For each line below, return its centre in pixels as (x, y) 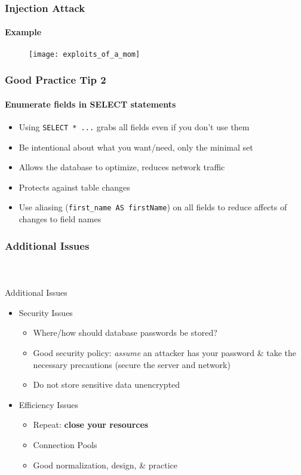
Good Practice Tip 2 (56, 80)
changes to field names (60, 219)
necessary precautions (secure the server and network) (132, 364)
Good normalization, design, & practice (105, 465)
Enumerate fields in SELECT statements (90, 104)
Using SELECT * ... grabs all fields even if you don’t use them (134, 126)
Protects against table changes (74, 187)
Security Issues (46, 312)
